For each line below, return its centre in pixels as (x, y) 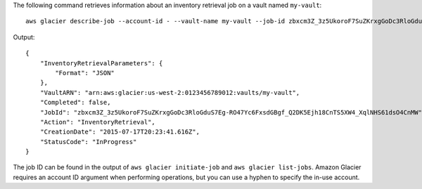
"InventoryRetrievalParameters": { (101, 63)
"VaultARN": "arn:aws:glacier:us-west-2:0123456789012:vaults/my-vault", (170, 92)
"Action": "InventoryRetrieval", (98, 122)
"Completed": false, (75, 103)
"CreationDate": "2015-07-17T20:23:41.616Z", (120, 132)
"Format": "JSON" (85, 73)
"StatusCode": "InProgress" (88, 142)
